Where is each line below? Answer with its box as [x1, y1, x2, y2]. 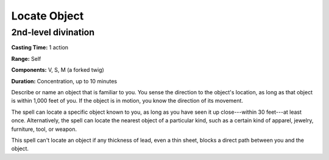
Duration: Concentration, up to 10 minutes [11, 77, 118, 85]
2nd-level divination [11, 27, 94, 38]
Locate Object [11, 9, 84, 23]
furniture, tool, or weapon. [11, 125, 77, 133]
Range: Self [11, 55, 41, 62]
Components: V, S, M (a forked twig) [11, 66, 105, 74]
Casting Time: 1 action [11, 44, 69, 51]
